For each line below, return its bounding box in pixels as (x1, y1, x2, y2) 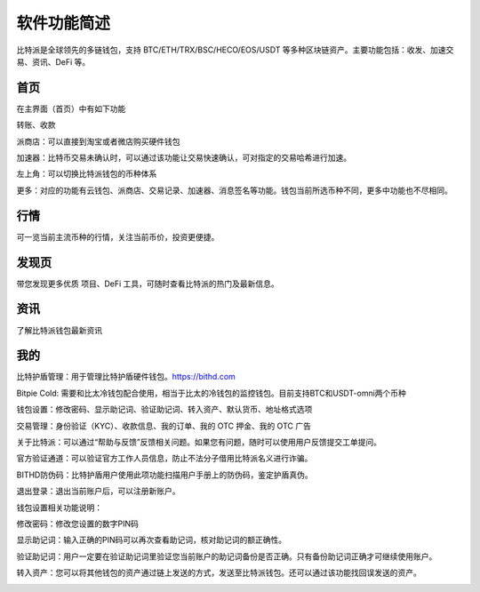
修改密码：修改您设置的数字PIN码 (16, 518, 140, 529)
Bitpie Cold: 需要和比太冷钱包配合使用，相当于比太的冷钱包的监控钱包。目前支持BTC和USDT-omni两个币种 (16, 388, 406, 398)
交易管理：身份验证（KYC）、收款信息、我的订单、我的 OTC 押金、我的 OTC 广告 (16, 420, 311, 431)
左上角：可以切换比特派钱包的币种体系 (16, 169, 157, 180)
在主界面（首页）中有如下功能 (16, 103, 126, 114)
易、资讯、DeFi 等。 (16, 56, 91, 67)
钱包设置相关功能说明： (16, 502, 102, 513)
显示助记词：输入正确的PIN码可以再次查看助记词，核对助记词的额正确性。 (16, 534, 287, 546)
